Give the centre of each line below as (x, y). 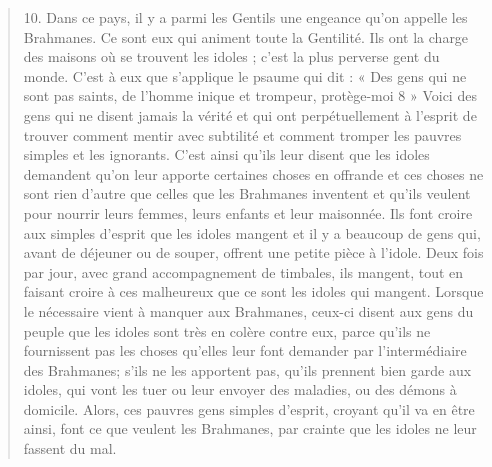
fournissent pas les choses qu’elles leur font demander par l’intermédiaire (245, 350)
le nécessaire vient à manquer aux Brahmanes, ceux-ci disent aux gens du (248, 310)
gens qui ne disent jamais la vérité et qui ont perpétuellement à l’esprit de (250, 114)
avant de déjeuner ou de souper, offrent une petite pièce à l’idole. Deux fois (253, 252)
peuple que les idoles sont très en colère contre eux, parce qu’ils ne (227, 330)
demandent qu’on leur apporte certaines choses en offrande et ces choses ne (253, 173)
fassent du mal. (70, 448)
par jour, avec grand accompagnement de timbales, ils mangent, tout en (243, 271)
